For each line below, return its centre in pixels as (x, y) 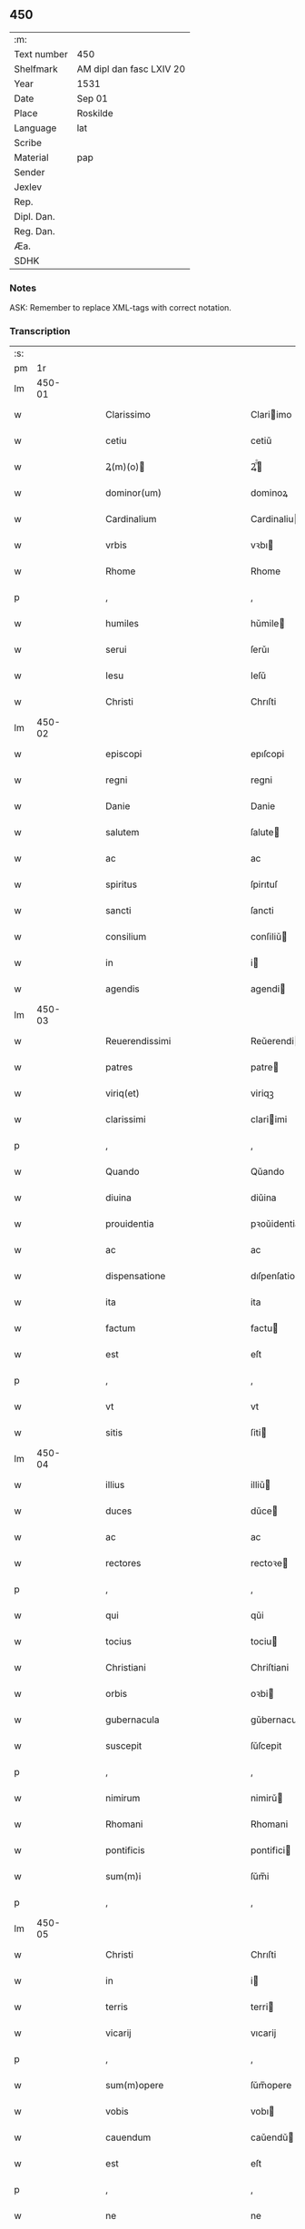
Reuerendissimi (138, 1041)
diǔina (263, 1198)
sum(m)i (123, 1877)
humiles (122, 624)
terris (117, 2007)
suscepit (124, 1746)
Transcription (40, 331)
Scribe (28, 143)
